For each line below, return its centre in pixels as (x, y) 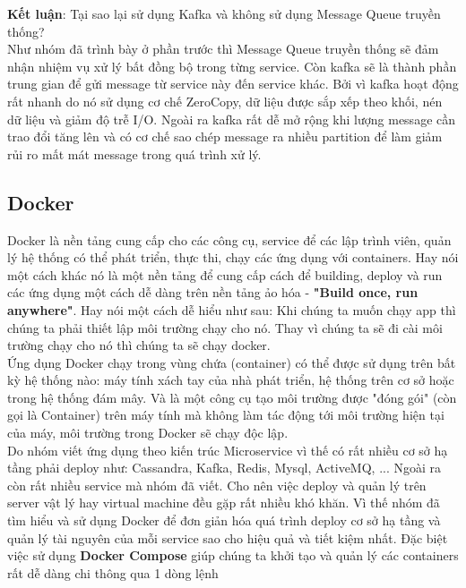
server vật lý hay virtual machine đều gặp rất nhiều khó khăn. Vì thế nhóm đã (224, 503)
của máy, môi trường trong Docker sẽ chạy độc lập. (148, 433)
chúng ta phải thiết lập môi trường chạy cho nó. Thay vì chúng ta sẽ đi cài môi (225, 327)
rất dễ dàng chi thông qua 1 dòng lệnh (113, 572)
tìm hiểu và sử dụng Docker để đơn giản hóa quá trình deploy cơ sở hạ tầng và (224, 520)
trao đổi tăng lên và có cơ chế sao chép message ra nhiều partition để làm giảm (225, 136)
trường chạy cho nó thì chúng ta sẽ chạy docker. (139, 345)
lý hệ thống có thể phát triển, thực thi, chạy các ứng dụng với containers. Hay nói (233, 257)
